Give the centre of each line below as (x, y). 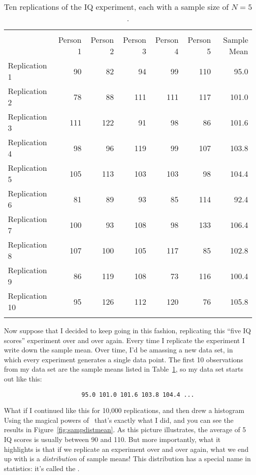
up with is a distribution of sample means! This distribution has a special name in (128, 459)
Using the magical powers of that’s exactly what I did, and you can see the (119, 420)
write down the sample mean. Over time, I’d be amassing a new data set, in (119, 350)
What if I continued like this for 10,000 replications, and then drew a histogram (124, 410)
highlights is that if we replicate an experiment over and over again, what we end (126, 449)
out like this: (23, 378)
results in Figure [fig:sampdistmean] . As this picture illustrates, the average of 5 (125, 429)
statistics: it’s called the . (42, 468)
